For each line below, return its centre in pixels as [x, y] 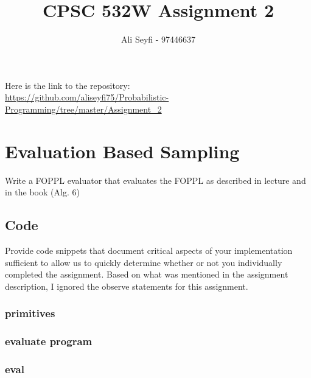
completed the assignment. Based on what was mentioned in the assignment [147, 274]
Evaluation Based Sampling [122, 151]
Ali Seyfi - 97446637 [158, 39]
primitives [30, 313]
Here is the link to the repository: [68, 85]
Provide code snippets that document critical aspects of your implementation [149, 250]
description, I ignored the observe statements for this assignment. [127, 286]
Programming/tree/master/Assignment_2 [83, 109]
